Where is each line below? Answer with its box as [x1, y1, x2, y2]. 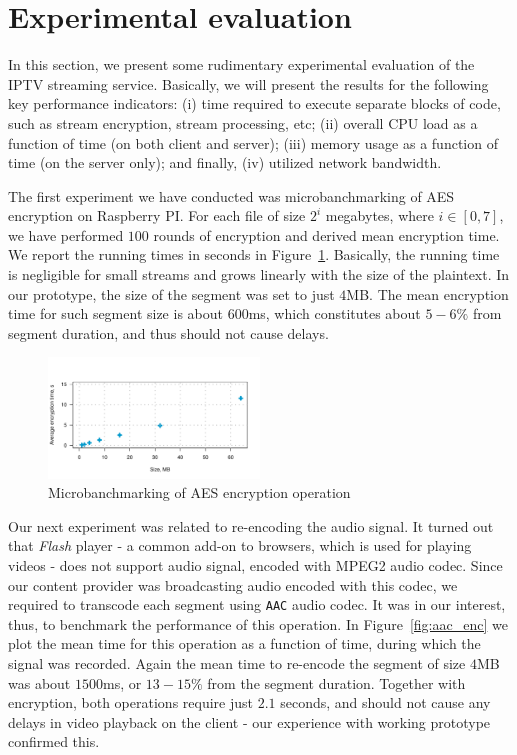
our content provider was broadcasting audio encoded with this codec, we [8, 574, 458, 595]
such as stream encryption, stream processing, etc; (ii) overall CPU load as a [8, 112, 478, 133]
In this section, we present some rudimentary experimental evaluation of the [8, 54, 475, 75]
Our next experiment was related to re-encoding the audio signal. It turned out [8, 515, 494, 536]
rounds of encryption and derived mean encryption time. [153, 224, 500, 245]
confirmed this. [8, 731, 100, 752]
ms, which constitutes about [248, 303, 421, 324]
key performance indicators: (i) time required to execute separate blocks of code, [8, 93, 501, 114]
